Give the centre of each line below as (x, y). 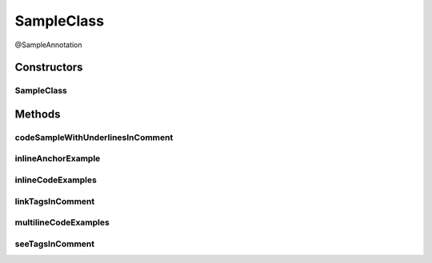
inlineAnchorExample (58, 158)
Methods (38, 114)
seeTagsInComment (55, 244)
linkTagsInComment (55, 201)
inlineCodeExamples (56, 180)
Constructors (49, 68)
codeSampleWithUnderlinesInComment (94, 137)
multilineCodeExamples (62, 222)
